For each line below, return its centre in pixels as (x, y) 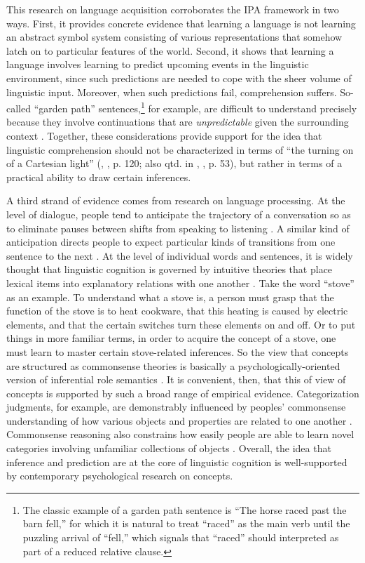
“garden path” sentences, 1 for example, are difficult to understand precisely (195, 107)
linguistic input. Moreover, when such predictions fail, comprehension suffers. (172, 92)
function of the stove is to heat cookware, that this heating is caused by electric (177, 311)
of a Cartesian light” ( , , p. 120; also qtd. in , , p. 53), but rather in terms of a (174, 163)
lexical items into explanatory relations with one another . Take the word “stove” (180, 283)
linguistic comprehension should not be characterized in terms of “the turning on (180, 149)
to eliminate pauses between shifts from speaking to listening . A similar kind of (178, 228)
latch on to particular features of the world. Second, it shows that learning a (170, 50)
